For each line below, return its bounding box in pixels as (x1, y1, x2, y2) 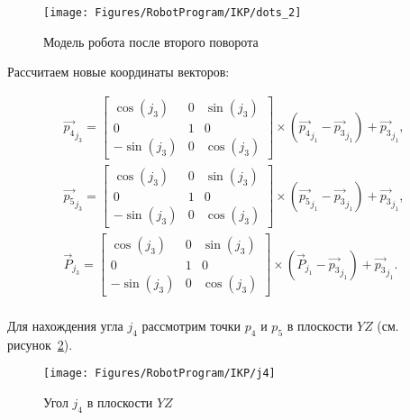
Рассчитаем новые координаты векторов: (7, 62, 230, 81)
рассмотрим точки (141, 315, 241, 334)
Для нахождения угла (7, 315, 123, 334)
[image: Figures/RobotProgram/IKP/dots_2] (43, 6, 302, 19)
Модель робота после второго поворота (43, 32, 259, 50)
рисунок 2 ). (7, 334, 73, 353)
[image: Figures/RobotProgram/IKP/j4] (43, 367, 276, 380)
